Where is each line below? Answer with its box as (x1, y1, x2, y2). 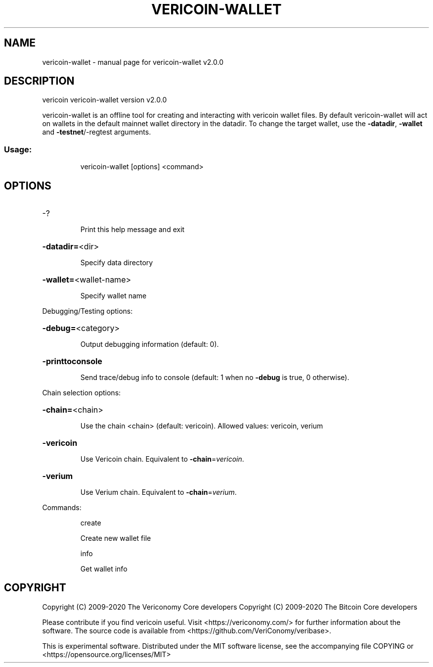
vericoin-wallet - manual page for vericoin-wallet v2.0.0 (42, 57, 223, 66)
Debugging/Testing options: (42, 307, 133, 316)
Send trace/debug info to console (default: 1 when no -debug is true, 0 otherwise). (80, 373, 349, 382)
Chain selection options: (42, 388, 121, 397)
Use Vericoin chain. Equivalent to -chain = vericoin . (80, 455, 244, 464)
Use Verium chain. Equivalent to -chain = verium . (80, 488, 237, 497)
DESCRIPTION (4, 75, 75, 88)
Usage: (4, 144, 32, 154)
